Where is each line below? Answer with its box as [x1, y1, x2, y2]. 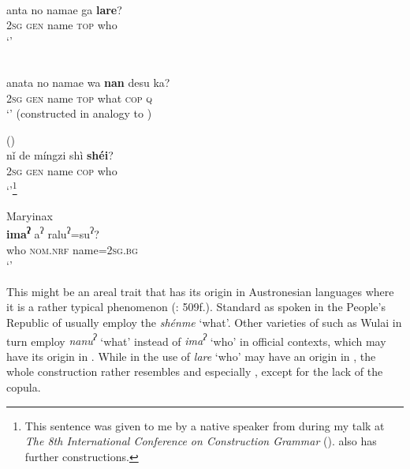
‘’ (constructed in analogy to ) [6, 105, 152, 122]
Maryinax [6, 207, 53, 223]
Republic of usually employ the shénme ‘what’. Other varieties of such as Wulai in [6, 314, 402, 330]
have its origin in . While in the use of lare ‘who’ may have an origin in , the [6, 347, 376, 364]
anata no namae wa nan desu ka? [6, 73, 170, 90]
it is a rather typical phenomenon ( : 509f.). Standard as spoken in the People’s [6, 298, 386, 315]
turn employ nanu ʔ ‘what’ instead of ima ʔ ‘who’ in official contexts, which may [6, 330, 386, 349]
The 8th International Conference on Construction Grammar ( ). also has [24, 433, 377, 449]
